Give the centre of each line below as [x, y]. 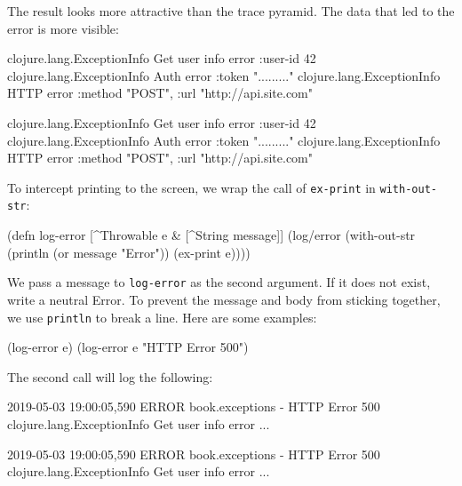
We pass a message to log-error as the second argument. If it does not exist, [219, 282]
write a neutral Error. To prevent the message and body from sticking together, [224, 299]
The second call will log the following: [110, 376]
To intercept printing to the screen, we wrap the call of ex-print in [191, 187]
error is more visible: [63, 28]
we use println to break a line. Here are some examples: [162, 317]
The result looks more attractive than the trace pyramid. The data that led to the [231, 11]
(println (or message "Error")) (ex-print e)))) [129, 252]
